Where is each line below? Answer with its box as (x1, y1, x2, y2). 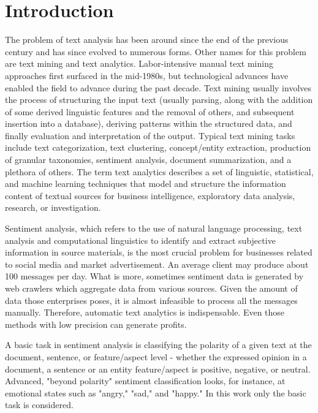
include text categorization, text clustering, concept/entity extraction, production (5, 141, 311, 154)
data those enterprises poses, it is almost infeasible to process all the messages (5, 294, 298, 306)
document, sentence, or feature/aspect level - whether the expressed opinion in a (5, 350, 307, 363)
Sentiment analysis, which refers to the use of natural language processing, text (5, 222, 303, 235)
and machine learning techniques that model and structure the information (5, 177, 286, 190)
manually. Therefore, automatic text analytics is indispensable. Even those (5, 306, 285, 319)
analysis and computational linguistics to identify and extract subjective (5, 233, 276, 246)
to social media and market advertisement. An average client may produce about (5, 257, 309, 270)
